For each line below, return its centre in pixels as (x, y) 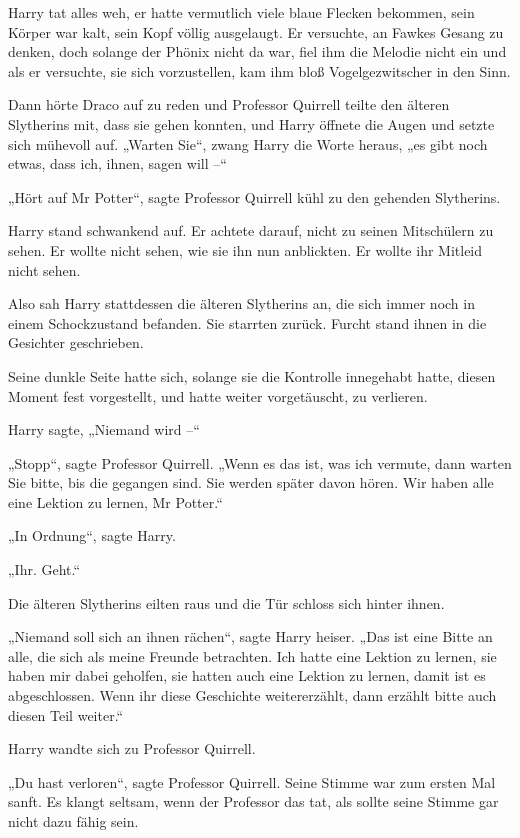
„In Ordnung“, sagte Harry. (92, 535)
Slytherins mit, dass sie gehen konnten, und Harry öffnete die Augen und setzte (251, 123)
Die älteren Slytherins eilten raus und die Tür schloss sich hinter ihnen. (226, 602)
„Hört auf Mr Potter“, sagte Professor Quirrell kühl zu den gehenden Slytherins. (254, 196)
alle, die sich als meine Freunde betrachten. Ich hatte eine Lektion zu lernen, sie (252, 655)
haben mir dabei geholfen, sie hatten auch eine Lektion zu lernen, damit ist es (247, 675)
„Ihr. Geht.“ (44, 569)
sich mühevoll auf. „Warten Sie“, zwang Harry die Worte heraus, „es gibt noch (248, 143)
